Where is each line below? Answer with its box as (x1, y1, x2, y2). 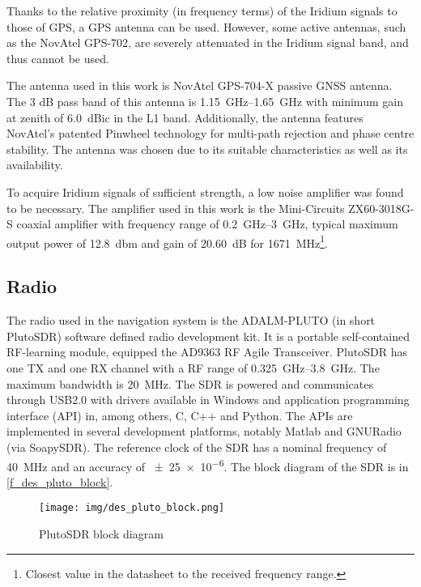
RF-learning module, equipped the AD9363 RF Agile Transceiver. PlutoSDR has (6, 343, 407, 360)
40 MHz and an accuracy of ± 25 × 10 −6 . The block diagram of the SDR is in (6, 455, 409, 474)
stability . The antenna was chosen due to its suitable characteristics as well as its (6, 140, 408, 157)
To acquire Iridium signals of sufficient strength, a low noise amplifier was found (6, 183, 404, 200)
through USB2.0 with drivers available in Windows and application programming (6, 391, 410, 408)
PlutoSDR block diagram (39, 525, 164, 542)
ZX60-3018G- (348, 199, 415, 216)
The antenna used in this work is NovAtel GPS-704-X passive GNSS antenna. (6, 77, 393, 94)
